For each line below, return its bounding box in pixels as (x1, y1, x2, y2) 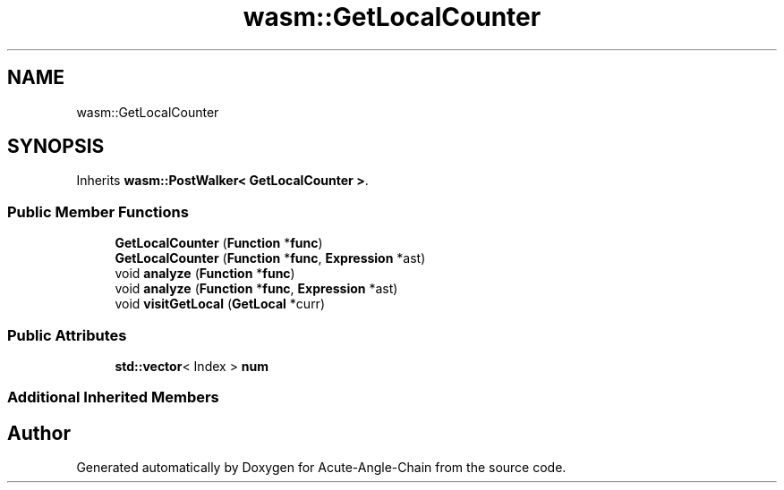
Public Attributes (7, 325, 127, 344)
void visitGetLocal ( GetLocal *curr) (115, 296, 325, 312)
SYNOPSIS (7, 135, 105, 158)
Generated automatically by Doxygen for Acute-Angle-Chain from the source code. (76, 460, 567, 476)
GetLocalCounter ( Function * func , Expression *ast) (115, 250, 426, 266)
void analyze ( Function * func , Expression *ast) (115, 281, 398, 297)
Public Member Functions (7, 202, 189, 221)
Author (7, 421, 71, 444)
